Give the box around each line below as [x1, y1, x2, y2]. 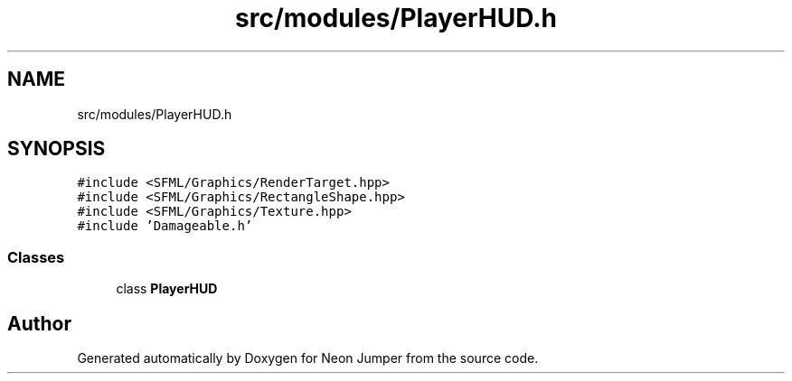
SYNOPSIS [7, 137, 106, 161]
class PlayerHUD [116, 281, 218, 297]
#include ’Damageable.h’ [77, 218, 253, 234]
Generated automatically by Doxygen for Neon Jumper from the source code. [77, 350, 539, 367]
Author [7, 311, 71, 335]
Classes [7, 247, 65, 266]
